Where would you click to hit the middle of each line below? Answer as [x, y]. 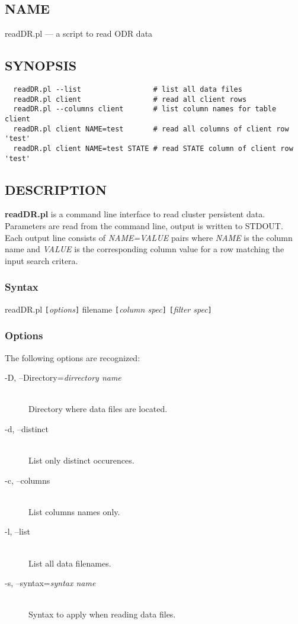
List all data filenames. [70, 563]
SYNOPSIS [41, 65]
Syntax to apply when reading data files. [102, 614]
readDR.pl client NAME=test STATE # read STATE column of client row [153, 148]
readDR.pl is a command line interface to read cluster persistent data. [135, 214]
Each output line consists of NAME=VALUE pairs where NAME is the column [149, 237]
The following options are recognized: [73, 357]
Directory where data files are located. [98, 409]
